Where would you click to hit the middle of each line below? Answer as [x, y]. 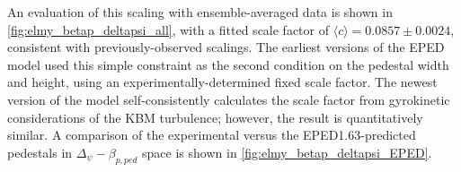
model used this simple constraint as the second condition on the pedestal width [228, 64]
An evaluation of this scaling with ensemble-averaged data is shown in [200, 12]
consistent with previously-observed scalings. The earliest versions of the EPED [226, 47]
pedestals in [40, 152]
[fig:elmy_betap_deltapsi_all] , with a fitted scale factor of [168, 29]
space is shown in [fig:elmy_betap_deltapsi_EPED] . [287, 152]
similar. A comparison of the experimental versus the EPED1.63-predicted [212, 135]
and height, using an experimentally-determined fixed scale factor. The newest [222, 82]
